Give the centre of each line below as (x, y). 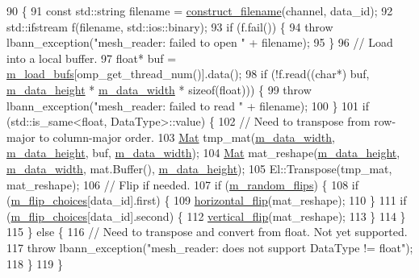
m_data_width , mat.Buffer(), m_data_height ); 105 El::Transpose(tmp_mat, (199, 168)
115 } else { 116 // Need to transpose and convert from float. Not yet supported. (207, 232)
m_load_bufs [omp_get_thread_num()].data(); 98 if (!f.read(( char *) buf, (188, 74)
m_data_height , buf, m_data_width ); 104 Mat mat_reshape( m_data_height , (203, 153)
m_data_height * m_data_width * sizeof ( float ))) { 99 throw (159, 89)
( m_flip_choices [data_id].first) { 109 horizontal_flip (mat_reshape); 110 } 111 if (207, 200)
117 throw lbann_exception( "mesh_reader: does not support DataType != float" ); (210, 247)
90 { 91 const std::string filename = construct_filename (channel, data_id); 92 (200, 10)
